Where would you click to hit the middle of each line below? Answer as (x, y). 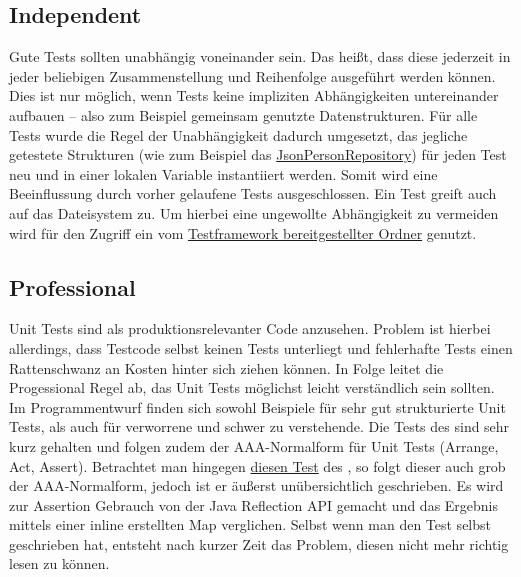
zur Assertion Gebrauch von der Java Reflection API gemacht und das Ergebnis (254, 504)
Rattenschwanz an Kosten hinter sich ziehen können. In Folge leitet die (226, 367)
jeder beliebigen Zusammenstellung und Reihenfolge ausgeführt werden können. (252, 75)
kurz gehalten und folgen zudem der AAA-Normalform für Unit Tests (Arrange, (254, 445)
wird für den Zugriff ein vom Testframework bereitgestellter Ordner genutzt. (243, 232)
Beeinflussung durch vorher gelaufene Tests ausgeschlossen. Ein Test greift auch (253, 193)
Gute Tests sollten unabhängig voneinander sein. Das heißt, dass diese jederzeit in (260, 56)
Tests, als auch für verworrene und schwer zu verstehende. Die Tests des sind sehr (259, 426)
